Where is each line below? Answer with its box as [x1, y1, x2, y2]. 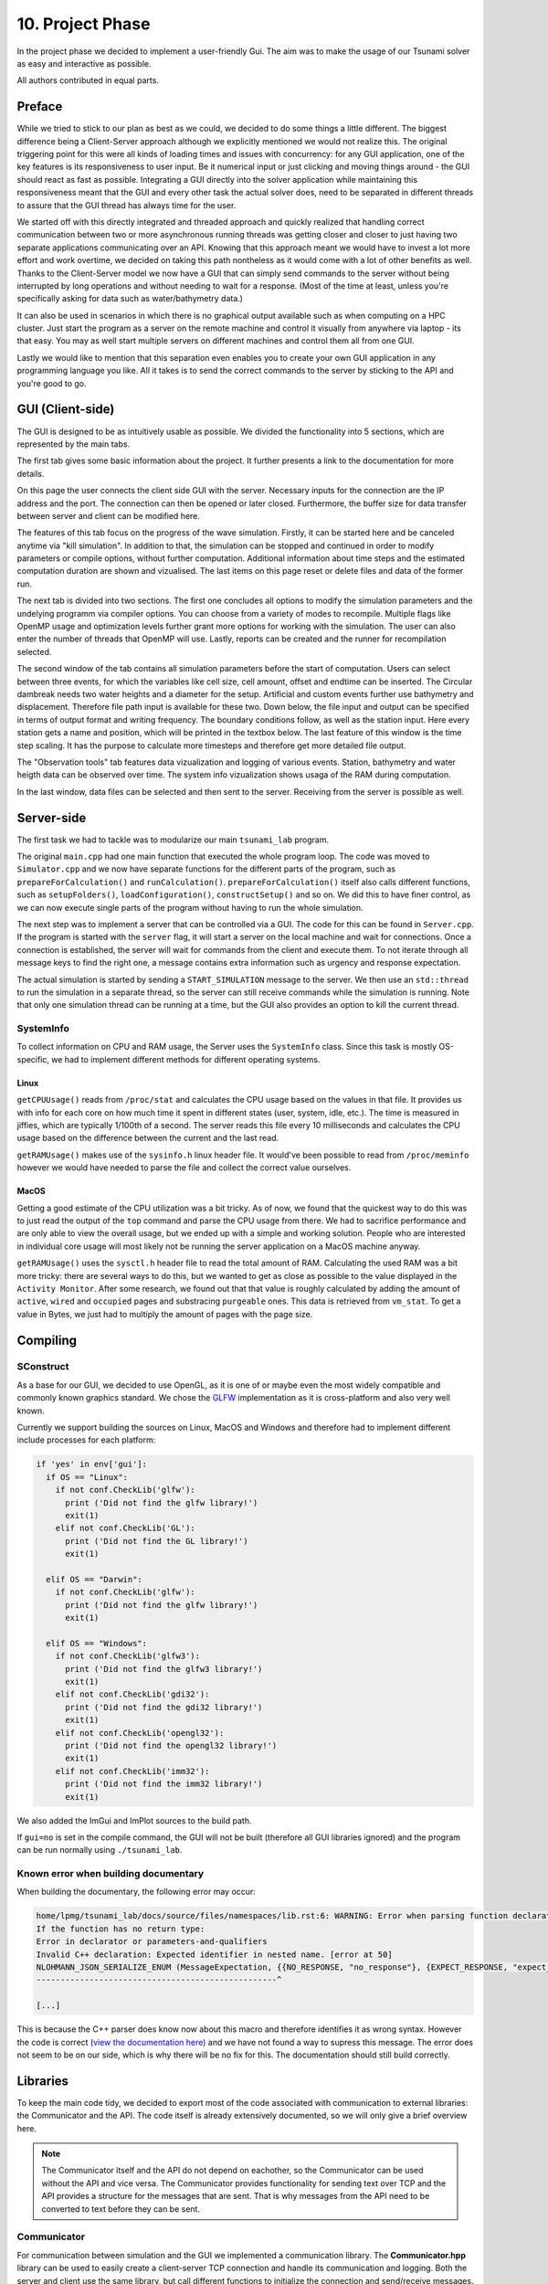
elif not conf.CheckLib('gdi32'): [55, 1689, 210, 1699]
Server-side [16, 809, 87, 826]
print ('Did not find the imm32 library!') [65, 1779, 263, 1790]
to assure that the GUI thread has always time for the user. [16, 199, 237, 210]
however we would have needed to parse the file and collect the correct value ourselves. [16, 1162, 352, 1173]
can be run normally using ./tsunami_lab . [16, 1845, 183, 1856]
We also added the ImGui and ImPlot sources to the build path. [16, 1814, 252, 1826]
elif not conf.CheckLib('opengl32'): [55, 1728, 225, 1738]
